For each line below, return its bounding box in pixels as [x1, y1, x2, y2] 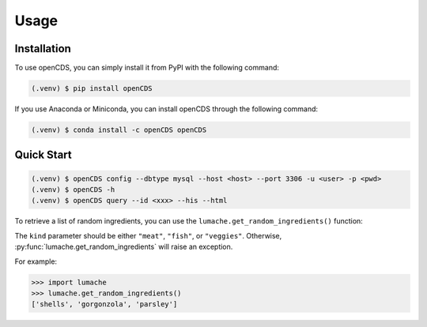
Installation [14, 42, 71, 55]
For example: [14, 257, 58, 266]
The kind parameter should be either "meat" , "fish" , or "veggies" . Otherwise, [14, 231, 282, 240]
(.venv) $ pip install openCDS [31, 84, 153, 93]
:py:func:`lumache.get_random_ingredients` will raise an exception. [14, 242, 233, 252]
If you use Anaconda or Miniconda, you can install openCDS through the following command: [14, 104, 319, 114]
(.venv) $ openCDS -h [31, 186, 115, 194]
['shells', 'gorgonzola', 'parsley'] [31, 300, 178, 309]
